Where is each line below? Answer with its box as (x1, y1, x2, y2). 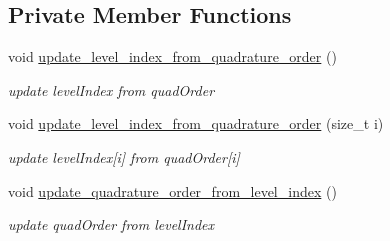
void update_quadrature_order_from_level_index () (8, 180, 337, 201)
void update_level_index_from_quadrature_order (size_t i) (8, 113, 384, 134)
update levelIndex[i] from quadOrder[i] (8, 146, 240, 167)
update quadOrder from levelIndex (8, 214, 215, 235)
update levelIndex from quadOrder (8, 79, 215, 100)
